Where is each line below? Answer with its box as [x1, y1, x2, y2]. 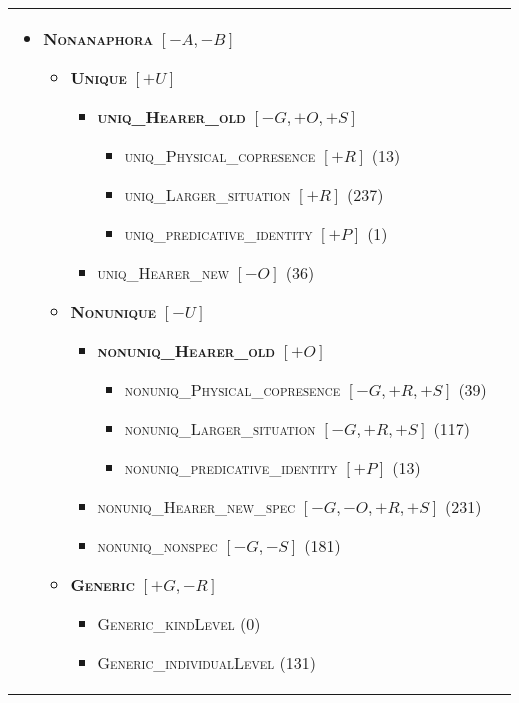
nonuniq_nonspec [97, 534, 218, 557]
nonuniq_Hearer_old [97, 339, 276, 362]
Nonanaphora [43, 27, 154, 50]
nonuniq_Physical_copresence [124, 378, 341, 401]
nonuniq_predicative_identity [124, 456, 338, 479]
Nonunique [70, 300, 157, 323]
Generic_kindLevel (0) [97, 612, 261, 635]
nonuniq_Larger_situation [124, 417, 316, 440]
